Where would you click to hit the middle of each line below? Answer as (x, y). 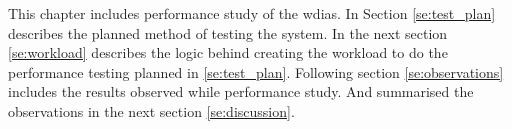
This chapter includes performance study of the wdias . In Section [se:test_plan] (252, 13)
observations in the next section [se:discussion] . (151, 110)
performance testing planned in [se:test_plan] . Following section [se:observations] (256, 71)
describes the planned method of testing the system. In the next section (228, 32)
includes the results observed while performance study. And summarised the (241, 91)
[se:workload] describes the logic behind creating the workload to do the (228, 52)
